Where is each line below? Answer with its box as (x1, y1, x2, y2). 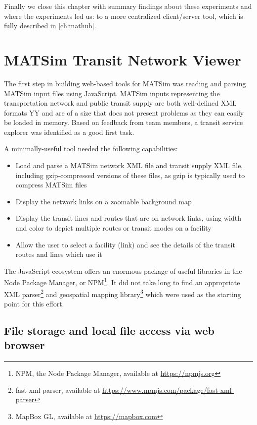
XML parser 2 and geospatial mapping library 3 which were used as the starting (4, 287, 241, 299)
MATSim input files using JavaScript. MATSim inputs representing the (4, 88, 220, 98)
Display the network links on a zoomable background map (15, 196, 192, 206)
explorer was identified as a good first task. (4, 126, 134, 137)
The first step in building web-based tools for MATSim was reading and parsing (4, 78, 246, 88)
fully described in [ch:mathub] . (4, 20, 96, 31)
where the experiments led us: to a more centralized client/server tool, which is (4, 10, 243, 21)
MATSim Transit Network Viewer (4, 49, 241, 69)
